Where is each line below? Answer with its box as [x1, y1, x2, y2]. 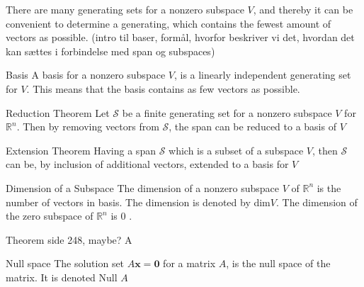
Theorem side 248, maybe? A [6, 232, 132, 247]
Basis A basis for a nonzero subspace [6, 67, 166, 82]
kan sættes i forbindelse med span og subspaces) [6, 43, 215, 58]
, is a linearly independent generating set [174, 67, 351, 82]
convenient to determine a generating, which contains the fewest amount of [6, 16, 331, 30]
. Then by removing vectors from [16, 119, 159, 134]
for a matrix [163, 256, 216, 271]
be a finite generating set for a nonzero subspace [122, 105, 332, 120]
